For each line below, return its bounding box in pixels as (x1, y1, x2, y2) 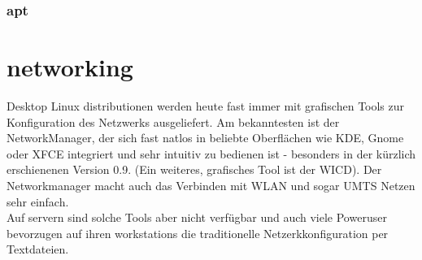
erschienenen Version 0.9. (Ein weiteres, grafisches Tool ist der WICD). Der (7, 161, 382, 178)
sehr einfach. (7, 193, 69, 210)
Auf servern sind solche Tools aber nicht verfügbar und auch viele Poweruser (7, 209, 387, 226)
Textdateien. (7, 240, 69, 258)
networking (7, 50, 133, 84)
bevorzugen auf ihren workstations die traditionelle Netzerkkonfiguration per (7, 224, 389, 241)
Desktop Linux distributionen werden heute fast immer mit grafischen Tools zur (7, 97, 405, 114)
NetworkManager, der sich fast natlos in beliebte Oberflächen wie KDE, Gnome (7, 129, 404, 146)
